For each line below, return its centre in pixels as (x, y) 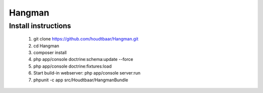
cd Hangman (46, 46)
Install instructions (40, 26)
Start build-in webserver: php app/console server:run (87, 73)
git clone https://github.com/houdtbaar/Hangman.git (86, 39)
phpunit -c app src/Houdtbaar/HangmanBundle (81, 80)
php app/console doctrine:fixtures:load (73, 66)
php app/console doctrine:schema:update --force (83, 59)
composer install (50, 52)
